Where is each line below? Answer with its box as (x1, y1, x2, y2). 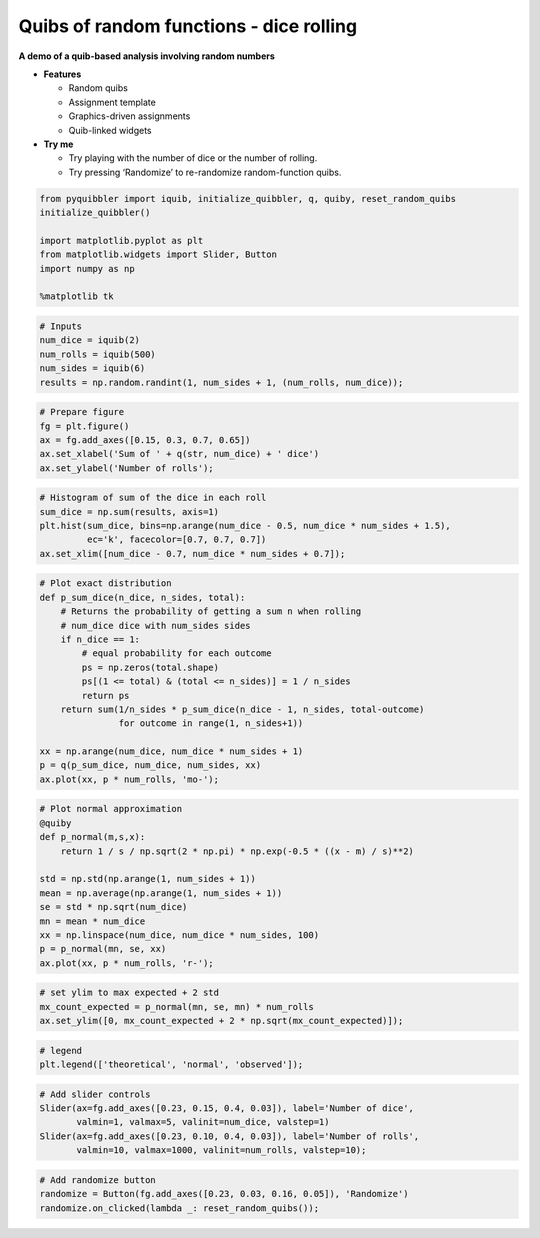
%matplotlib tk (39, 291, 114, 302)
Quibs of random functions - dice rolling (18, 15, 358, 37)
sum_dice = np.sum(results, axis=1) (39, 506, 220, 517)
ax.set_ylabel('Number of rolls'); (39, 462, 214, 474)
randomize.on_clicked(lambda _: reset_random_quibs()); (39, 1202, 320, 1214)
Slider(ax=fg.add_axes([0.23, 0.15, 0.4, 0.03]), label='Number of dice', (39, 1103, 415, 1114)
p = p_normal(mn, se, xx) (39, 943, 167, 955)
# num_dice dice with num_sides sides (60, 620, 251, 631)
